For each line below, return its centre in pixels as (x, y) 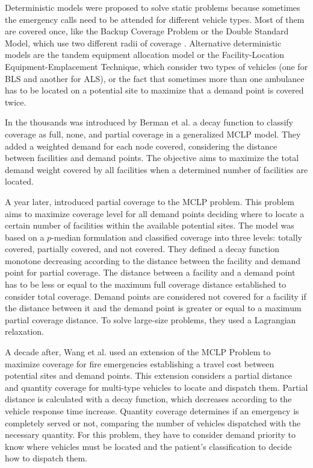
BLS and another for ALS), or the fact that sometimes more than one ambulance (155, 78)
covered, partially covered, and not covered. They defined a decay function (142, 249)
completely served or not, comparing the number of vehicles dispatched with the (153, 422)
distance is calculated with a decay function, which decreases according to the (148, 399)
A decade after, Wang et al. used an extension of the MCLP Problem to (138, 352)
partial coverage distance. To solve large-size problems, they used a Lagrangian (150, 319)
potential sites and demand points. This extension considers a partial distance (149, 375)
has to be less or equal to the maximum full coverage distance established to (146, 284)
